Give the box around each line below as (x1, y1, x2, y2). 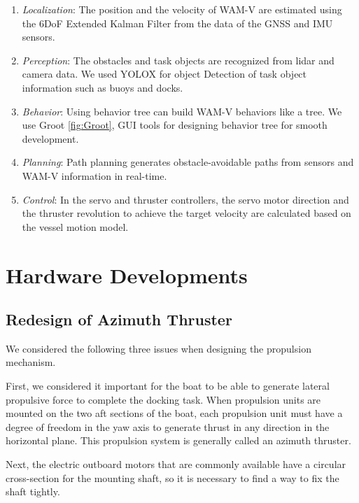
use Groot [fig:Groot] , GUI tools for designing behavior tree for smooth (22, 118, 328, 132)
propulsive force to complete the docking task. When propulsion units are (6, 392, 321, 406)
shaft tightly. (6, 484, 60, 499)
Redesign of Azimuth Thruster (6, 309, 232, 330)
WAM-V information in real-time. (22, 168, 167, 183)
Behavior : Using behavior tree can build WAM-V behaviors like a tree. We (22, 104, 342, 118)
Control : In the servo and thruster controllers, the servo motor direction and (22, 192, 349, 206)
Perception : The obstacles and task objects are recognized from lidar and (22, 52, 335, 67)
